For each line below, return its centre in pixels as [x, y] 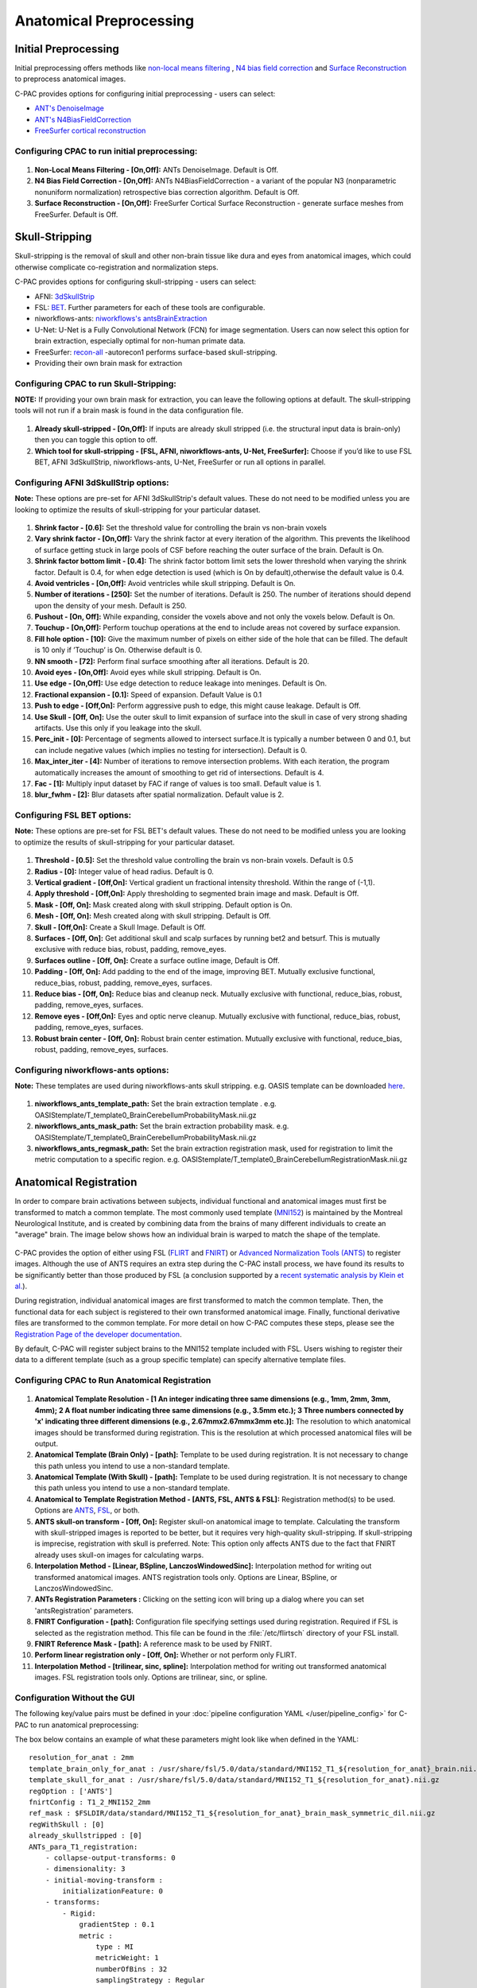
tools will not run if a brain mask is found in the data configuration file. [129, 410]
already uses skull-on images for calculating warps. [119, 1555]
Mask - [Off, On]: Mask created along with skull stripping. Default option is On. [163, 905]
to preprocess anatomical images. [70, 79]
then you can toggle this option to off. [96, 440]
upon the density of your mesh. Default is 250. [111, 605]
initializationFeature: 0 [112, 1891]
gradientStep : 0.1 [117, 1925]
